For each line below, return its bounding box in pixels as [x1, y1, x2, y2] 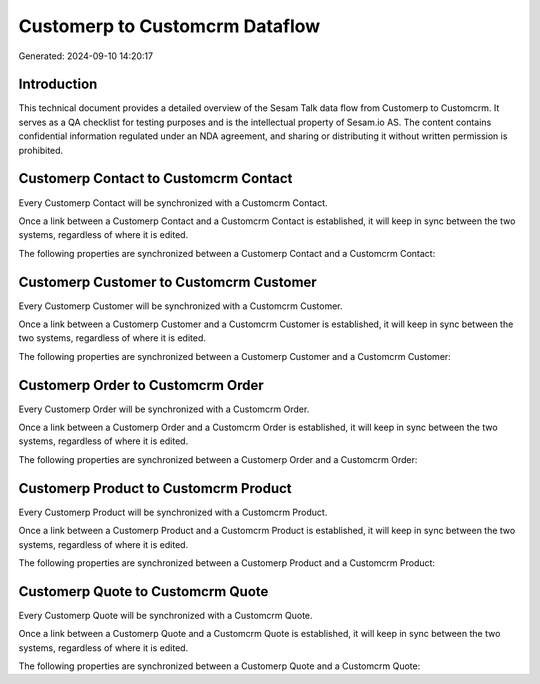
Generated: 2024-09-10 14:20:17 [18, 50, 154, 62]
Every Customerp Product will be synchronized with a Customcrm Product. [18, 506, 328, 518]
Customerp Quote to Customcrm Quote [18, 583, 269, 600]
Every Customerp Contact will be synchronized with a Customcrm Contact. [18, 196, 329, 209]
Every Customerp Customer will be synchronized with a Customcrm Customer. [18, 300, 344, 312]
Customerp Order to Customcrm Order [18, 376, 264, 394]
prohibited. [18, 144, 64, 156]
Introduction [18, 76, 98, 93]
